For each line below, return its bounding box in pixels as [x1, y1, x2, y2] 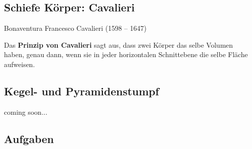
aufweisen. [4, 59, 35, 69]
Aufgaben [4, 131, 54, 146]
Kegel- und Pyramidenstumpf [4, 83, 159, 98]
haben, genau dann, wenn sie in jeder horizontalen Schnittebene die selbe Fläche [4, 49, 248, 60]
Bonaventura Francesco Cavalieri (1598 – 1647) [4, 23, 147, 33]
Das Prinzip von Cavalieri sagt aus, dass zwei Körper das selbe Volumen [4, 39, 233, 50]
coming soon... [4, 106, 48, 117]
